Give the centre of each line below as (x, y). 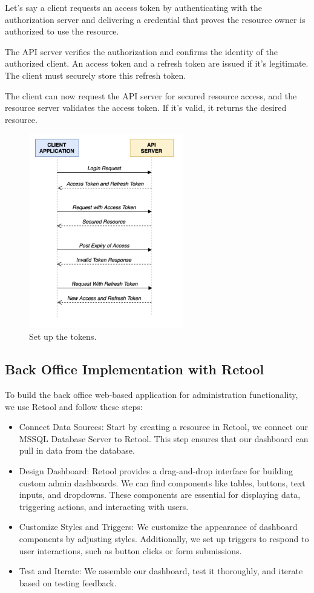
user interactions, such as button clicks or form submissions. (130, 550)
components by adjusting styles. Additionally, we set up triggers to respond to (164, 538)
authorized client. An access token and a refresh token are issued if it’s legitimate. (157, 63)
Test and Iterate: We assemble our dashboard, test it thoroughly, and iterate (161, 571)
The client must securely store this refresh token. (96, 75)
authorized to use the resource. (62, 31)
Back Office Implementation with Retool (135, 369)
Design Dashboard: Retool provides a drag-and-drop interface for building (156, 471)
